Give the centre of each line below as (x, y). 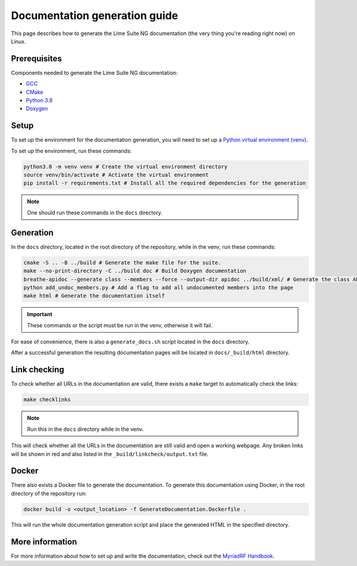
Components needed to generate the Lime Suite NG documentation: (94, 73)
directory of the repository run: (49, 493)
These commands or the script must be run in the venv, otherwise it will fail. (120, 325)
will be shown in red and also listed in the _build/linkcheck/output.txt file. (110, 454)
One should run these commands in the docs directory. (95, 212)
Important (40, 314)
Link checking (38, 370)
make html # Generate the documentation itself (94, 296)
